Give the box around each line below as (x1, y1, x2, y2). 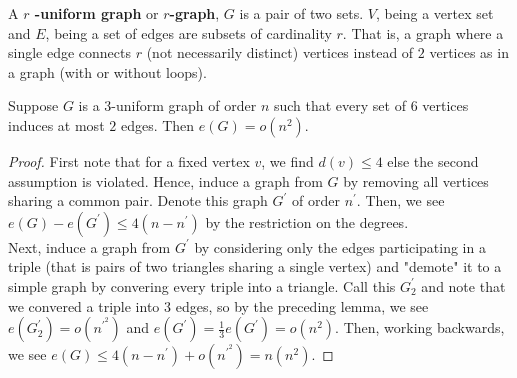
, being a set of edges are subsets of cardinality (45, 22, 332, 43)
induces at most (8, 114, 105, 135)
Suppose (8, 95, 59, 116)
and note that (421, 275, 506, 296)
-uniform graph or (34, 3, 159, 23)
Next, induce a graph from (8, 236, 171, 257)
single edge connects (8, 42, 132, 63)
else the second (387, 150, 479, 171)
